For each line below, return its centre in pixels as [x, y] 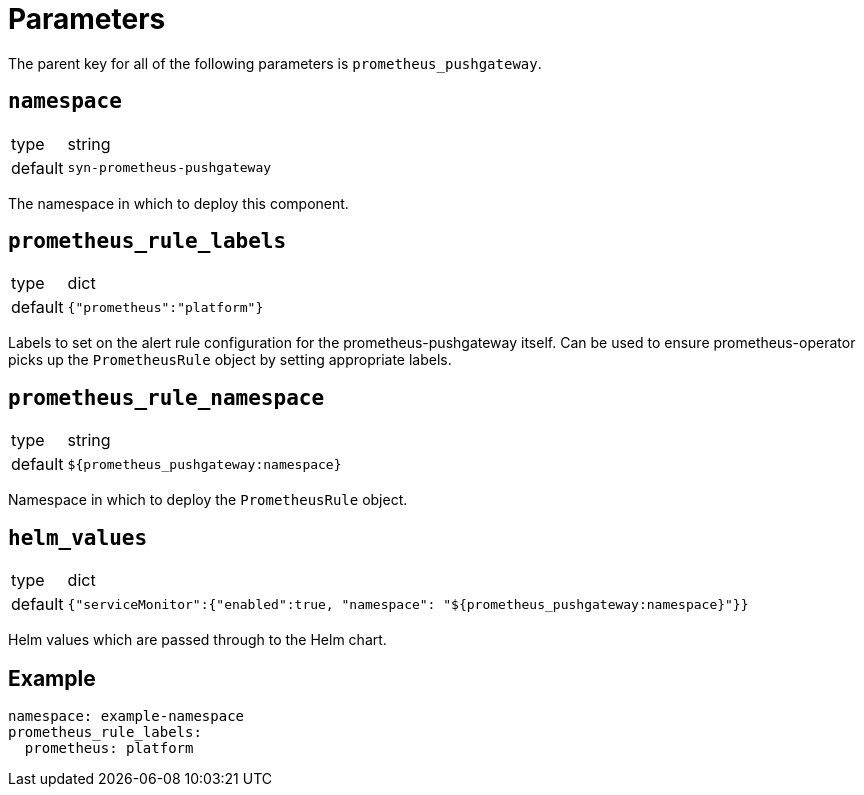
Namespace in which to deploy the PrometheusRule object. [208, 500]
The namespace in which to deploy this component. [178, 203]
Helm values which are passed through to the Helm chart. [197, 640]
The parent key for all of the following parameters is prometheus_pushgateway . [275, 63]
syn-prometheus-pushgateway [169, 168]
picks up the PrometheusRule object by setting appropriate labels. [230, 360]
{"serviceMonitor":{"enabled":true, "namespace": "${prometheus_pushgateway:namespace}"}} [408, 604]
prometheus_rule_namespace [166, 397]
